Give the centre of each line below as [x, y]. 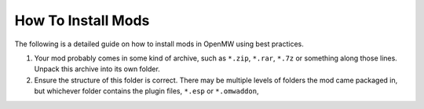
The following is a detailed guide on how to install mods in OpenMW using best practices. [159, 44]
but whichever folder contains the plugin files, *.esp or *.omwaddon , [146, 91]
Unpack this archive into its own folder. [97, 69]
